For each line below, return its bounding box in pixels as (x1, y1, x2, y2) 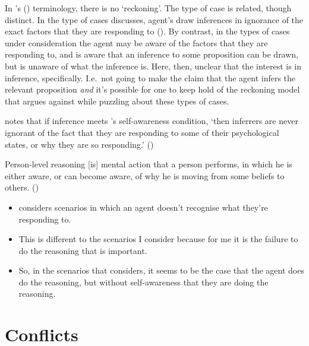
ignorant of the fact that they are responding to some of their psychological (5, 126, 279, 138)
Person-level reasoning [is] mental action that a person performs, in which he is (5, 158, 292, 170)
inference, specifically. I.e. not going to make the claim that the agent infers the (5, 71, 296, 84)
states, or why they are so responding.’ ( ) (5, 138, 154, 150)
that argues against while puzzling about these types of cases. (5, 94, 229, 107)
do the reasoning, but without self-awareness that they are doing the (18, 275, 269, 288)
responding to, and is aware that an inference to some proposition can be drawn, (5, 48, 299, 61)
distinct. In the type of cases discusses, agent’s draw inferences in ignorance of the (5, 13, 304, 26)
